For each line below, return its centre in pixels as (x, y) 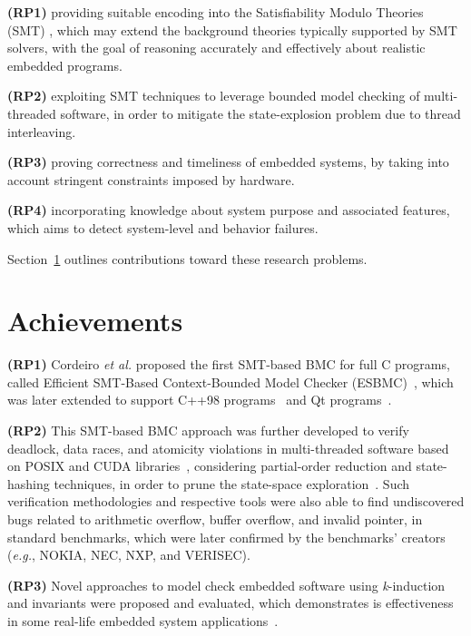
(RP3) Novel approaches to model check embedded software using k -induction (226, 585)
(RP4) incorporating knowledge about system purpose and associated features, (229, 210)
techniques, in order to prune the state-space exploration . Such (232, 483)
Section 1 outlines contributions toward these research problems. (187, 258)
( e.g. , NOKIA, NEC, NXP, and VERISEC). (129, 555)
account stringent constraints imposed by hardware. (151, 179)
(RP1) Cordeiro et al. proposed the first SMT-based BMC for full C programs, (229, 364)
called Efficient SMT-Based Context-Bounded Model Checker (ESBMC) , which (231, 382)
